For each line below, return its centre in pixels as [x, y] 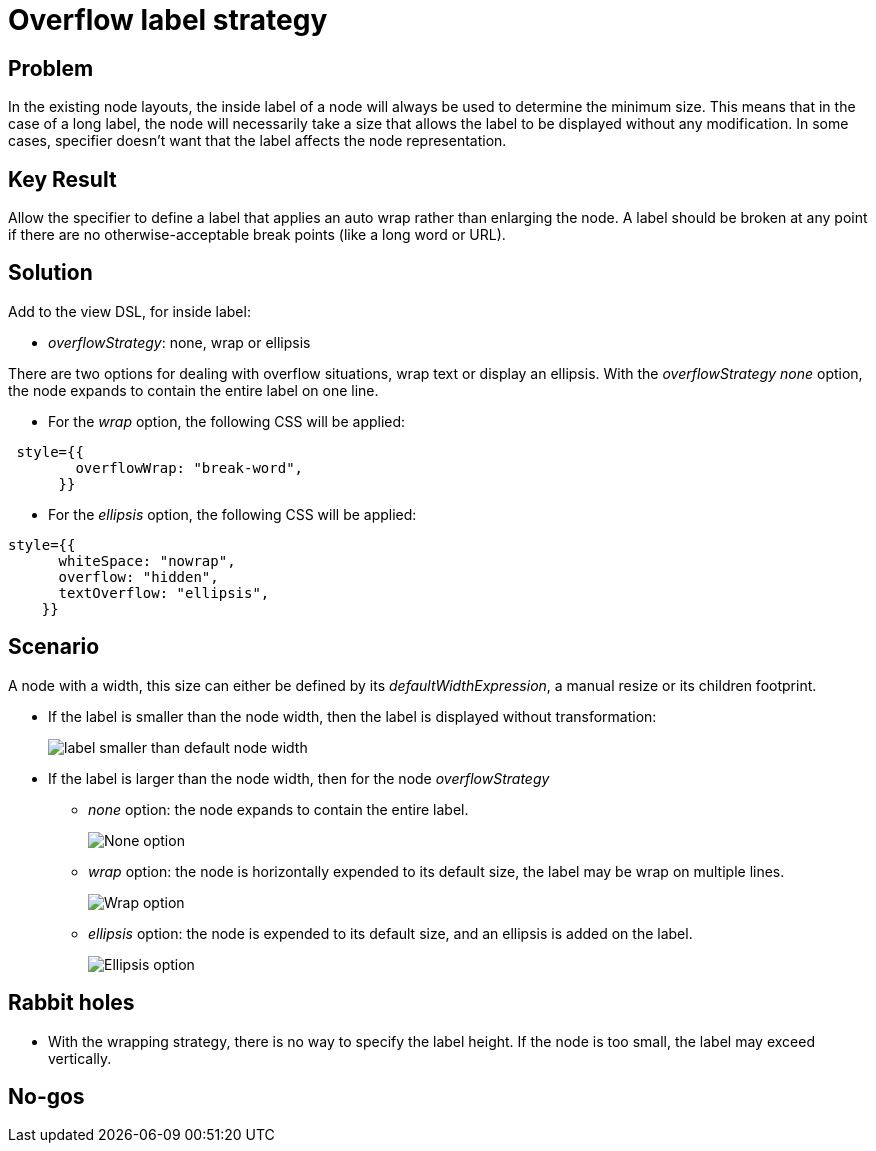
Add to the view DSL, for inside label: [129, 311]
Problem [51, 68]
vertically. [80, 1058]
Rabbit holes [71, 1003]
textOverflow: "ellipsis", [164, 592]
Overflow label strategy [168, 20]
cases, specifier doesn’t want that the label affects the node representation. [257, 141]
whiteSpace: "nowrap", [147, 560]
